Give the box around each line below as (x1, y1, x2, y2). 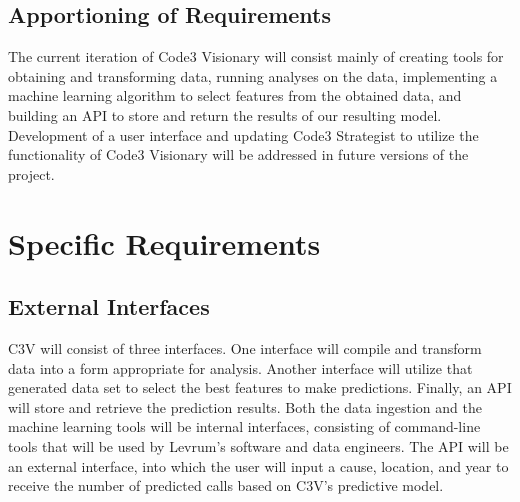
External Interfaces (8, 291, 210, 322)
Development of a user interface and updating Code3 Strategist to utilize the (8, 124, 479, 145)
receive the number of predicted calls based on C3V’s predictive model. (8, 475, 444, 496)
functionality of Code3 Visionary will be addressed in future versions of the (8, 144, 469, 165)
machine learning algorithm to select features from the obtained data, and (8, 85, 462, 106)
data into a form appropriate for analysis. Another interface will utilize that (8, 357, 473, 378)
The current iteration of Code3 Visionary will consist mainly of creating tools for (8, 46, 504, 67)
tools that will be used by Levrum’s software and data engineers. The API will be (8, 435, 509, 456)
